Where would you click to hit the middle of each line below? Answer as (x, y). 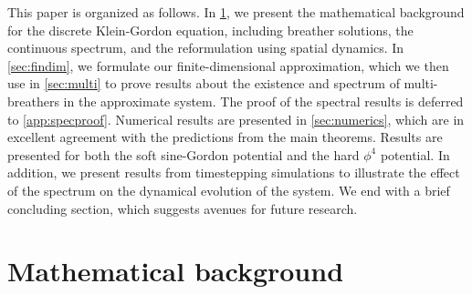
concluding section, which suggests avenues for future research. (183, 208)
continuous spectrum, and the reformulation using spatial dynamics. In (206, 48)
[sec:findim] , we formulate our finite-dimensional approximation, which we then (228, 65)
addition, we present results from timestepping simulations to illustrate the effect (234, 172)
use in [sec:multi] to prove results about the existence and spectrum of (204, 83)
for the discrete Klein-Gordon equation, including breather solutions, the (210, 30)
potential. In (415, 154)
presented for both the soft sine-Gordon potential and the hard (184, 154)
